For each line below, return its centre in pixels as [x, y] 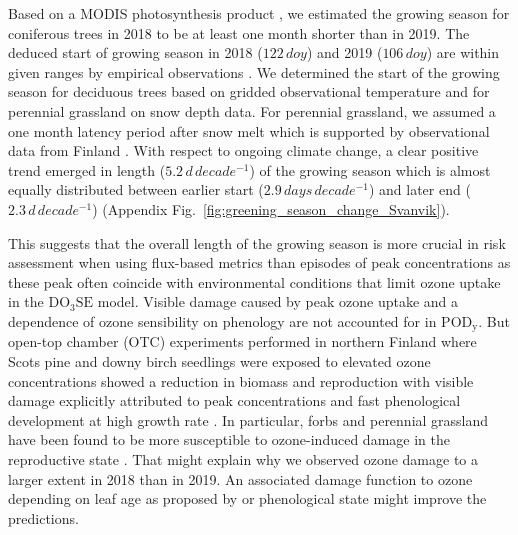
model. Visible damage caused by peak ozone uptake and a [278, 301]
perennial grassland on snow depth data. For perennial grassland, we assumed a [252, 110]
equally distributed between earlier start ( [136, 189]
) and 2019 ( [344, 52]
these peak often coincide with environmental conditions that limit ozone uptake [254, 281]
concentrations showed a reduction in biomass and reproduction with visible [241, 380]
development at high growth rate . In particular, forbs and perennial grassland [248, 419]
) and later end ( [419, 189]
